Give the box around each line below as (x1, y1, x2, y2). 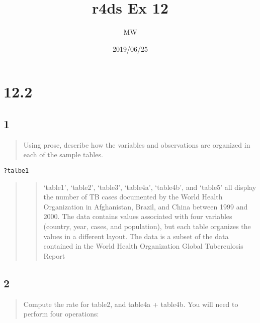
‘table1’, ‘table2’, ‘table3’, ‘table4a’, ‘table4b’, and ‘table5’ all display (43, 181, 256, 192)
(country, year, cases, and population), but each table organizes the (43, 221, 251, 231)
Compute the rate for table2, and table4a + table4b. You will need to (23, 298, 238, 309)
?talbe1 (4, 167, 29, 174)
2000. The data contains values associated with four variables (43, 211, 232, 222)
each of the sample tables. (23, 149, 103, 160)
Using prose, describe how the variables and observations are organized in (23, 139, 250, 150)
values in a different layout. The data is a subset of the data (43, 231, 229, 241)
